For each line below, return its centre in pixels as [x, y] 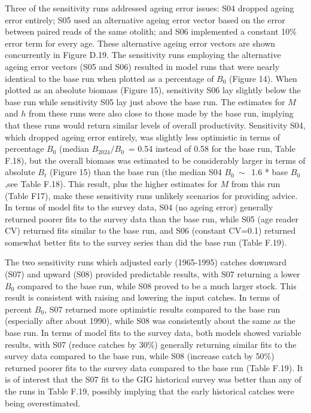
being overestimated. [43, 403]
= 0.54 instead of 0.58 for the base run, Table [212, 149]
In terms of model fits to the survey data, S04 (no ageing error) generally [139, 207]
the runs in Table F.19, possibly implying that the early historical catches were [150, 391]
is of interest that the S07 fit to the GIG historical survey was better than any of [153, 379]
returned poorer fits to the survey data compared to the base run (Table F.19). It [154, 367]
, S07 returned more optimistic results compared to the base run [162, 309]
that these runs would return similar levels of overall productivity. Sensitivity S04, [155, 125]
